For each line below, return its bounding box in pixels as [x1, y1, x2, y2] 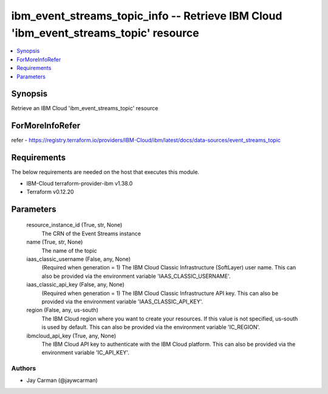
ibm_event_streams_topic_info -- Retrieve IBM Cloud [11, 9, 282, 22]
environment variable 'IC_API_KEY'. [41, 349, 130, 356]
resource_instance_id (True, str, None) [26, 221, 123, 229]
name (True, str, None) [26, 238, 83, 246]
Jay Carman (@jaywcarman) [26, 377, 98, 384]
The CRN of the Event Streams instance [41, 230, 141, 237]
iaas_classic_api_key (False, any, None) [26, 281, 125, 288]
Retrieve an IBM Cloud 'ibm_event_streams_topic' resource [11, 105, 159, 112]
